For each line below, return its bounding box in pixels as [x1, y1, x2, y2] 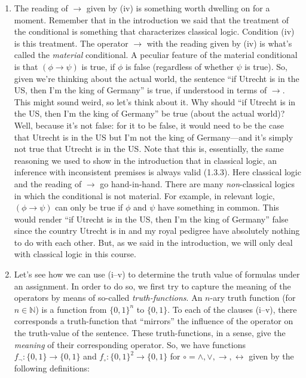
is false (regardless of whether [125, 60, 234, 72]
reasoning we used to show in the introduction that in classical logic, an [14, 154, 277, 166]
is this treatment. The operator [14, 36, 128, 49]
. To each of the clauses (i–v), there [167, 303, 297, 315]
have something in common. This [158, 201, 279, 214]
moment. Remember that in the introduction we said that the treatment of [14, 13, 289, 26]
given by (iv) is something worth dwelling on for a [86, 2, 270, 14]
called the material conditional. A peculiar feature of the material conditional [14, 48, 298, 61]
